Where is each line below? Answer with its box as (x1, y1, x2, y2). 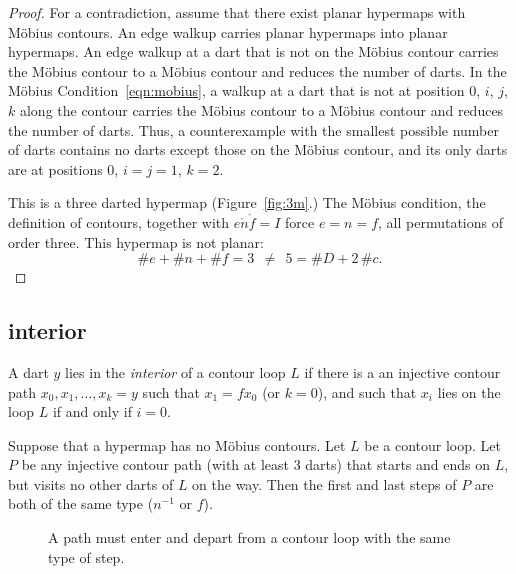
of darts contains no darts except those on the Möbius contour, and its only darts (8, 139, 508, 160)
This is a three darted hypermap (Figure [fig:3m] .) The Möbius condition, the (8, 192, 486, 213)
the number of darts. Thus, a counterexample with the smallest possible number (8, 119, 499, 140)
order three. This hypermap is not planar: (8, 231, 264, 252)
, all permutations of (378, 211, 504, 232)
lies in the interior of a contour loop (65, 361, 286, 382)
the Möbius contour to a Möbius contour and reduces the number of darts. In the (8, 60, 507, 81)
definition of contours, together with (8, 211, 230, 232)
